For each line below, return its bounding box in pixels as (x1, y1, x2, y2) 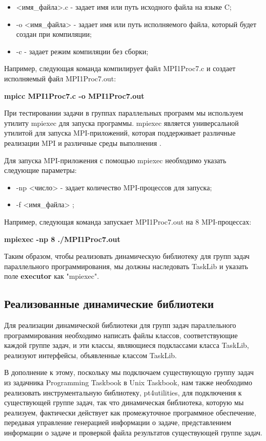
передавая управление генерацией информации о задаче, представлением (4, 417, 232, 428)
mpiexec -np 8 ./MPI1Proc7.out (4, 233, 120, 244)
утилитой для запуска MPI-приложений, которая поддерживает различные (4, 127, 236, 138)
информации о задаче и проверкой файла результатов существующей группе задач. (4, 427, 262, 438)
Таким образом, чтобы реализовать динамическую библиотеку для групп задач (4, 251, 250, 261)
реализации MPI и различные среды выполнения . (4, 137, 161, 148)
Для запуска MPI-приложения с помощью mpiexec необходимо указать (4, 155, 227, 165)
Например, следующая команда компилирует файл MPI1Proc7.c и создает (4, 63, 236, 74)
